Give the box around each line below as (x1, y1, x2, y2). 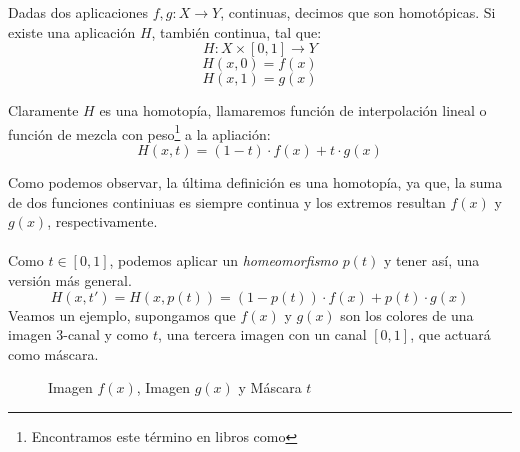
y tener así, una (383, 250, 480, 271)
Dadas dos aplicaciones (8, 2, 149, 22)
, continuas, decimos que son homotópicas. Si (220, 2, 496, 22)
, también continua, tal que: (151, 21, 322, 42)
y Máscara (238, 377, 302, 398)
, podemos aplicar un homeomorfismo (109, 250, 338, 271)
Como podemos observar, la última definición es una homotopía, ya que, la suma (8, 172, 503, 193)
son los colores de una (340, 304, 474, 325)
